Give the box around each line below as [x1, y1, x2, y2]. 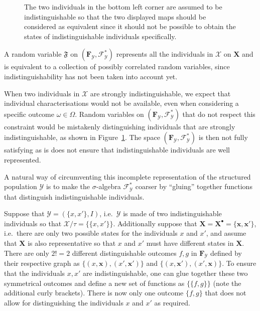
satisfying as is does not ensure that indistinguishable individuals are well [4, 144, 230, 155]
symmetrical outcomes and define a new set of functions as [4, 277, 185, 288]
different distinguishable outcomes [72, 247, 177, 258]
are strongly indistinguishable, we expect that [90, 88, 231, 98]
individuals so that [4, 218, 62, 228]
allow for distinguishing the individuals [4, 297, 123, 307]
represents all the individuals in [116, 49, 213, 59]
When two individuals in [4, 88, 80, 98]
